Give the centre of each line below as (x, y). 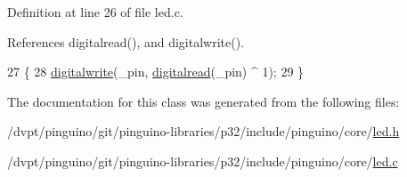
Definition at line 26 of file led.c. (95, 12)
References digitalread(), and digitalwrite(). (126, 41)
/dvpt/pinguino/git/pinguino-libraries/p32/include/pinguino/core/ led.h (203, 131)
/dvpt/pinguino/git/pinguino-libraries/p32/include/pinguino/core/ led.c (203, 161)
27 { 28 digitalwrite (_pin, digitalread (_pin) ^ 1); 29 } (156, 72)
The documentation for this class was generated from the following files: (203, 101)
